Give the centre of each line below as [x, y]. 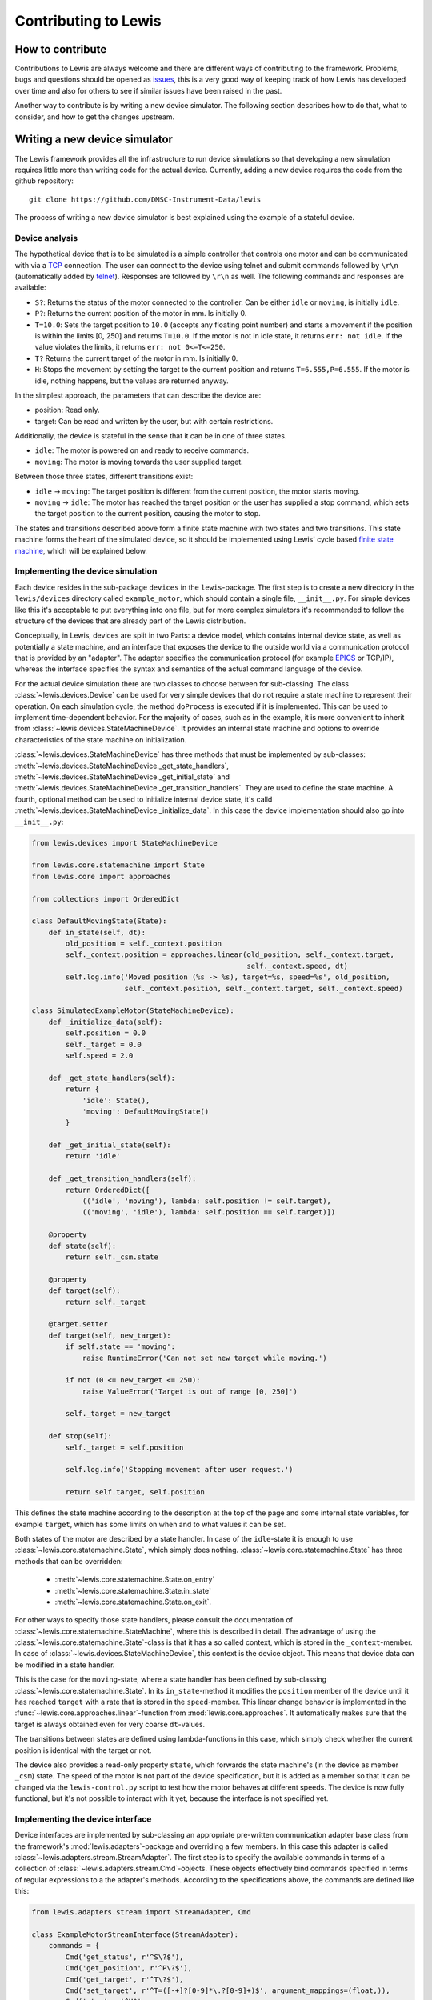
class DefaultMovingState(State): [99, 921]
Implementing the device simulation [86, 571]
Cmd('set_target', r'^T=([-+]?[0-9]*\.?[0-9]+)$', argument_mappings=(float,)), [228, 1990]
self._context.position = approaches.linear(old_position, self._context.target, [230, 955]
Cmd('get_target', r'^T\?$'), [124, 1979]
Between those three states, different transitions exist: [104, 477]
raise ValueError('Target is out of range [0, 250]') [190, 1391]
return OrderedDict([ [108, 1190]
